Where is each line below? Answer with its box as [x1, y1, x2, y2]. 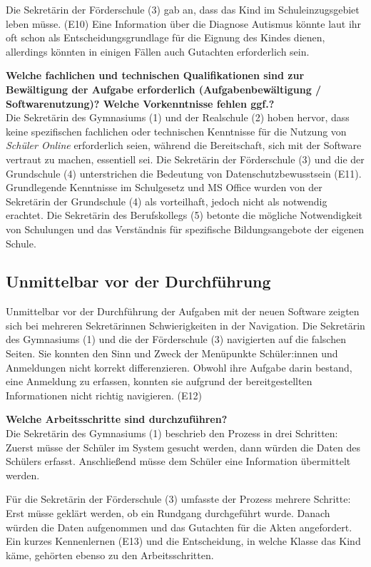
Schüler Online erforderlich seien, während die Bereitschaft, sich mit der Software [6, 138, 362, 153]
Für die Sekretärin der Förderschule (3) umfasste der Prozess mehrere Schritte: [6, 491, 351, 506]
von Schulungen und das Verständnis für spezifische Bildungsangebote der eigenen [6, 221, 365, 236]
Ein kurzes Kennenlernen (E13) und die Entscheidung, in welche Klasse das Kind [6, 533, 361, 548]
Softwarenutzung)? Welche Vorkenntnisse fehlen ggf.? [6, 96, 275, 111]
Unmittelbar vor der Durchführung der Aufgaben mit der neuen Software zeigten [6, 304, 360, 319]
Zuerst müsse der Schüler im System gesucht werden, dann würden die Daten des [6, 439, 361, 454]
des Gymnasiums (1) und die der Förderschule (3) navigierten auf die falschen [6, 332, 346, 347]
